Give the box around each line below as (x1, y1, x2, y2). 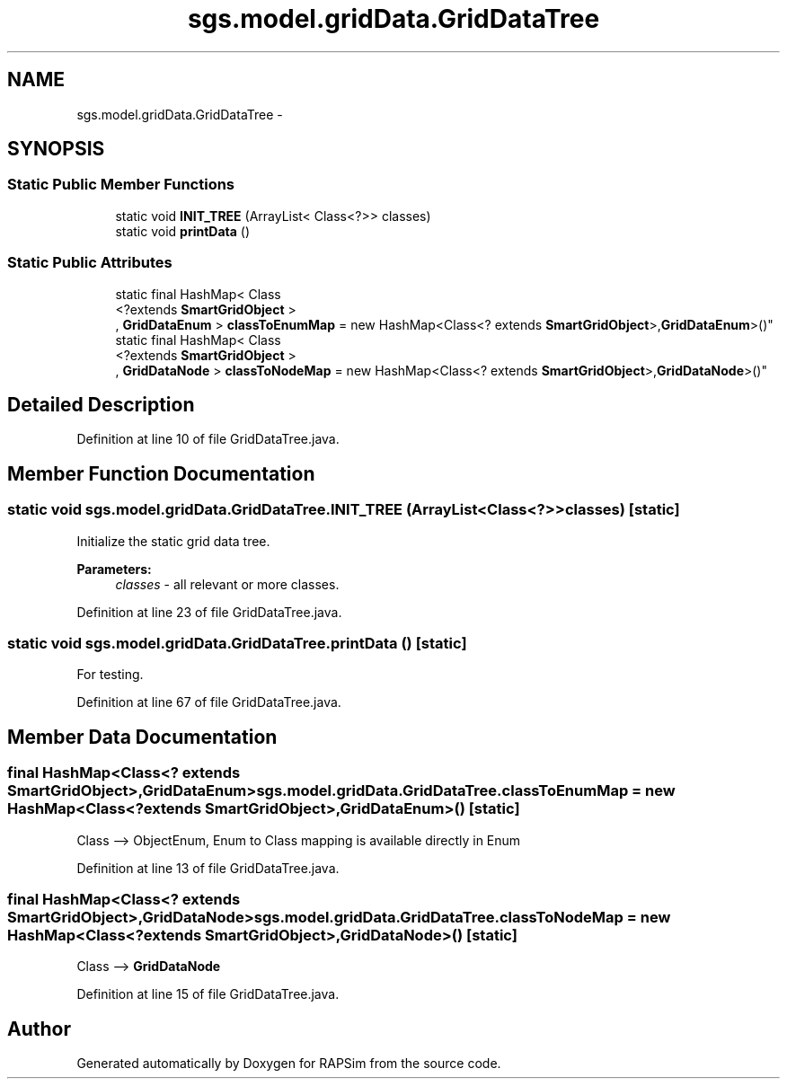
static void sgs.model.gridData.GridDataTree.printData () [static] (7, 634, 467, 652)
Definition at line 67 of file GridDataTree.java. (76, 694, 341, 711)
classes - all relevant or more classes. (115, 576, 340, 592)
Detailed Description (7, 393, 195, 416)
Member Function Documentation (7, 462, 315, 485)
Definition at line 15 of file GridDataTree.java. (76, 986, 340, 1002)
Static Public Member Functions (7, 175, 235, 194)
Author (7, 1017, 71, 1040)
